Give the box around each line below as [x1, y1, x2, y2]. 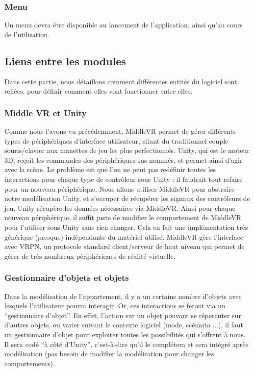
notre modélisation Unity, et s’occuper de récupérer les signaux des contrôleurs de [4, 193, 250, 203]
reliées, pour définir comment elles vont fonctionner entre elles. [4, 86, 193, 96]
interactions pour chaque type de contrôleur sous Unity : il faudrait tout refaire [4, 174, 243, 184]
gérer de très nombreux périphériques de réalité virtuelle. [4, 250, 176, 261]
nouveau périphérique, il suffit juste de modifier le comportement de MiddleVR [4, 212, 242, 223]
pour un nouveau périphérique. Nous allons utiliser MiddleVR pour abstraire [4, 183, 235, 194]
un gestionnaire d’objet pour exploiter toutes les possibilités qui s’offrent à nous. [4, 329, 246, 339]
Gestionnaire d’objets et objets [4, 272, 129, 284]
